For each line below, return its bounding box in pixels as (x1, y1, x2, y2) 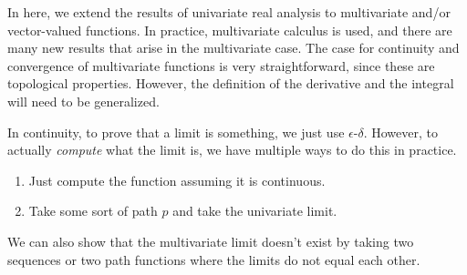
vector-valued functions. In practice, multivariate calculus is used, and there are (7, 20, 452, 39)
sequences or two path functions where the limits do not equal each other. (7, 250, 420, 269)
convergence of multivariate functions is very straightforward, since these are (7, 56, 435, 75)
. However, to (363, 122, 438, 141)
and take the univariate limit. (172, 201, 337, 220)
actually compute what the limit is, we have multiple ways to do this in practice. (7, 140, 457, 159)
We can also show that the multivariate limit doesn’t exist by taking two (7, 231, 414, 250)
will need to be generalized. (7, 91, 160, 110)
